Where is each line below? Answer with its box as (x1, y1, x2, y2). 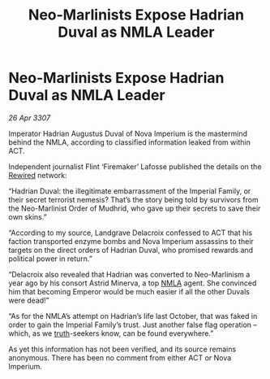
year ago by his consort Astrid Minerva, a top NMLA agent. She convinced (8, 278, 257, 288)
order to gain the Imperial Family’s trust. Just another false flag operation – (8, 320, 258, 329)
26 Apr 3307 (8, 112, 51, 123)
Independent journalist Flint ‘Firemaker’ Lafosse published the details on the (8, 161, 262, 172)
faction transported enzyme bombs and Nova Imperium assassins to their (8, 236, 254, 246)
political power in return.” (8, 254, 93, 264)
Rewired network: (8, 170, 67, 180)
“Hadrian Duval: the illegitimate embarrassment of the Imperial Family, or (8, 185, 251, 196)
